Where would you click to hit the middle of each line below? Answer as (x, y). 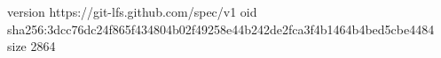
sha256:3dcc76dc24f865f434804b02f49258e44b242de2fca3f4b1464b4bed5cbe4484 (221, 29)
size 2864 (31, 46)
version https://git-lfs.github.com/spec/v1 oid (132, 11)
